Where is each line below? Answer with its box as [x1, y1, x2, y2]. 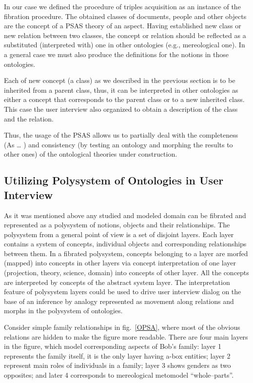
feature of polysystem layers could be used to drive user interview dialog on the [4, 286, 241, 297]
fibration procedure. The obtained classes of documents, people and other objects [4, 11, 247, 21]
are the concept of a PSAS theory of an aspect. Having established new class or [4, 20, 241, 31]
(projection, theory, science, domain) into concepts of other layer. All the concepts [4, 267, 249, 278]
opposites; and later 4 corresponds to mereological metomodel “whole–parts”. [4, 370, 234, 380]
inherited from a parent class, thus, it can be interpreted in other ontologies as [4, 84, 238, 95]
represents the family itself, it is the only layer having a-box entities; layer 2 [4, 350, 231, 361]
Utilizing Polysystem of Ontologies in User [4, 173, 224, 188]
